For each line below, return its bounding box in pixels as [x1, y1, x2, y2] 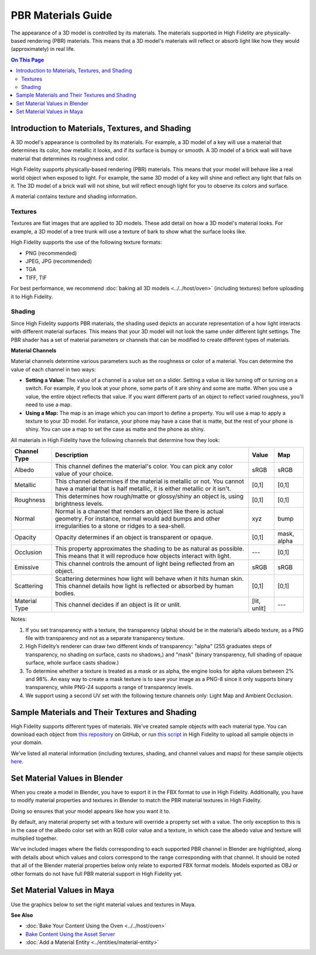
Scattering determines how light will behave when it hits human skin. [54, 574, 244, 583]
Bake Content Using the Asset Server [25, 930, 115, 937]
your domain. [11, 739, 43, 746]
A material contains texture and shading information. [11, 193, 138, 200]
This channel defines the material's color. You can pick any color [54, 463, 233, 471]
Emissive [14, 563, 39, 571]
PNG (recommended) [25, 249, 77, 256]
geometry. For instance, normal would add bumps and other [54, 515, 221, 523]
